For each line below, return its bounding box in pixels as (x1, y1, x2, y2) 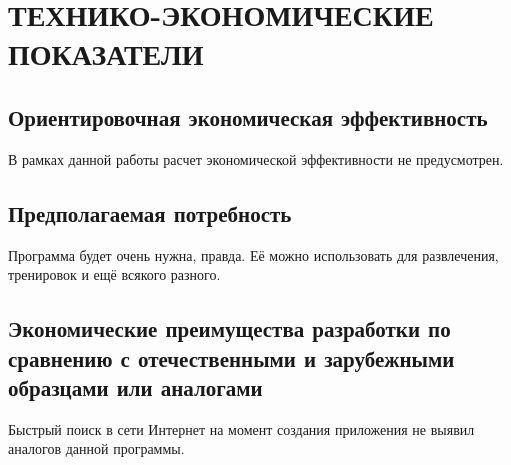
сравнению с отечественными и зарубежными (8, 342, 455, 373)
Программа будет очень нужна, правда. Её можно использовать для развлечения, (8, 244, 499, 265)
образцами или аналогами (8, 371, 263, 402)
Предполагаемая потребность (8, 197, 292, 228)
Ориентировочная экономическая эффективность (8, 101, 488, 132)
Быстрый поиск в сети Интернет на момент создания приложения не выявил (8, 418, 475, 439)
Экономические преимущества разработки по (8, 313, 451, 344)
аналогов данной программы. (8, 438, 185, 459)
